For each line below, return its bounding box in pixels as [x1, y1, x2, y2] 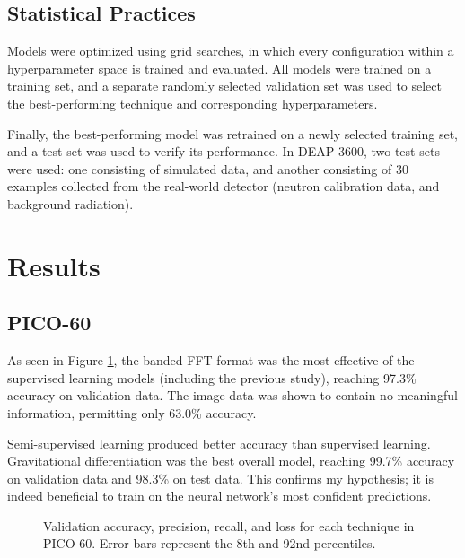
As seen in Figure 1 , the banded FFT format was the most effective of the [7, 351, 415, 370]
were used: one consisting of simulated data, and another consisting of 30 [7, 159, 408, 178]
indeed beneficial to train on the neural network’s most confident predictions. [7, 486, 432, 505]
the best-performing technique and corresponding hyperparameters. [7, 93, 378, 112]
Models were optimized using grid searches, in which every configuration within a [7, 41, 454, 60]
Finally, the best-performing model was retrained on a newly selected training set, [7, 124, 458, 143]
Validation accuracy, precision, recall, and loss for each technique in [43, 516, 415, 535]
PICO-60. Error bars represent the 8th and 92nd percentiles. [43, 534, 376, 553]
